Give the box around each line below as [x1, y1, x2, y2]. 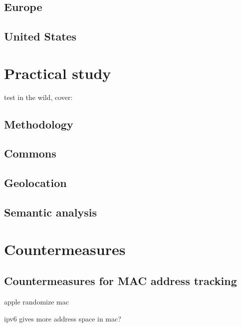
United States [4, 28, 77, 44]
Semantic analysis [4, 204, 97, 220]
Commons [4, 145, 56, 161]
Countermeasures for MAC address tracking [4, 273, 237, 288]
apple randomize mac [4, 296, 69, 306]
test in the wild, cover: [4, 91, 73, 102]
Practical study [4, 62, 111, 83]
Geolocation [4, 175, 67, 190]
